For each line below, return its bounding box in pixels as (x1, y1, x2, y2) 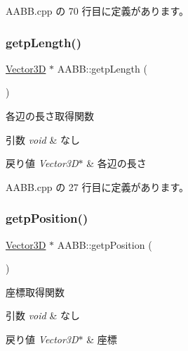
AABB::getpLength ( (57, 61, 147, 75)
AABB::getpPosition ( (57, 237, 152, 252)
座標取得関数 (6, 284, 65, 299)
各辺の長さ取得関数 (6, 109, 94, 123)
